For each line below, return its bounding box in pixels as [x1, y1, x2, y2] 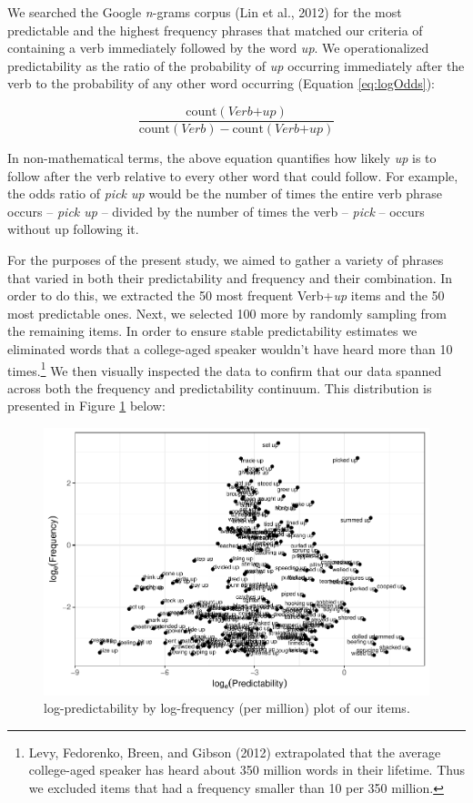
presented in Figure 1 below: [7, 396, 166, 415]
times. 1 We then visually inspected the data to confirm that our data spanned [7, 358, 442, 380]
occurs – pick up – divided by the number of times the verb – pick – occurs [7, 201, 425, 220]
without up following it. [7, 219, 139, 239]
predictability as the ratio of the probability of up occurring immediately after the [7, 56, 465, 75]
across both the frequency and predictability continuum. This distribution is [7, 378, 432, 397]
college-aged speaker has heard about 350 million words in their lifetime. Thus [28, 760, 465, 779]
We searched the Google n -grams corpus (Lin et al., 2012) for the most [7, 3, 402, 21]
